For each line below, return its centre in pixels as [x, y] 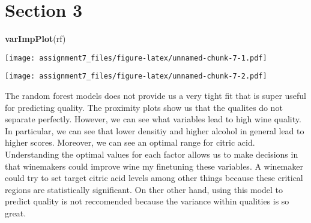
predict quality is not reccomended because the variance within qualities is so [147, 201]
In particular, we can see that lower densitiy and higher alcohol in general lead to [155, 130]
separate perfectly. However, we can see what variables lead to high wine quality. [153, 119]
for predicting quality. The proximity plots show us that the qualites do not [144, 107]
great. [16, 213]
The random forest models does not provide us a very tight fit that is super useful [156, 96]
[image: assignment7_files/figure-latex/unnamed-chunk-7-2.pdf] [136, 76]
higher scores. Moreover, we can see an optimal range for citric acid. [130, 142]
